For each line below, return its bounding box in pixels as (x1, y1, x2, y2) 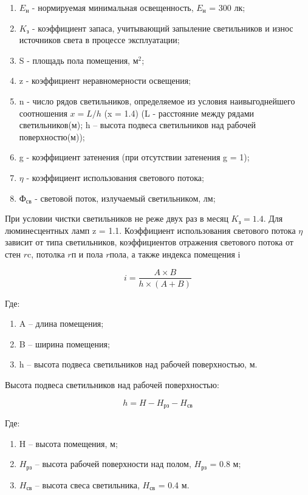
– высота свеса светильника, (35, 478, 140, 491)
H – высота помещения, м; (19, 437, 118, 449)
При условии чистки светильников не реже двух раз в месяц (5, 212, 228, 225)
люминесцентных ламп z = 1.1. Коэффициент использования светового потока (5, 224, 296, 236)
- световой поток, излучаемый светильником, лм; (35, 191, 216, 204)
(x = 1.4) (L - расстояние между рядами (104, 106, 254, 119)
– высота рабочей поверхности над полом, (35, 457, 191, 470)
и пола (78, 247, 103, 260)
